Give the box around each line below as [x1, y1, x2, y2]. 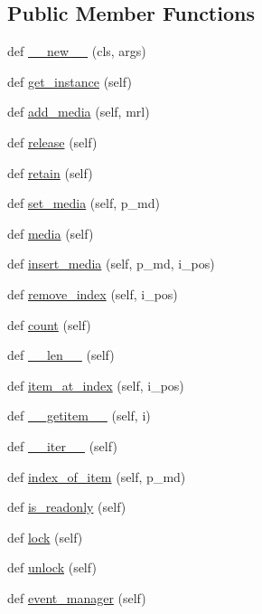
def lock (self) [7, 527, 83, 546]
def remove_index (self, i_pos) [7, 284, 178, 303]
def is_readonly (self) [7, 497, 126, 516]
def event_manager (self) [7, 588, 146, 607]
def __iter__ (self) [7, 436, 117, 455]
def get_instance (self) [7, 71, 132, 90]
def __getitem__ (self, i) [7, 406, 151, 425]
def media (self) [7, 223, 94, 242]
